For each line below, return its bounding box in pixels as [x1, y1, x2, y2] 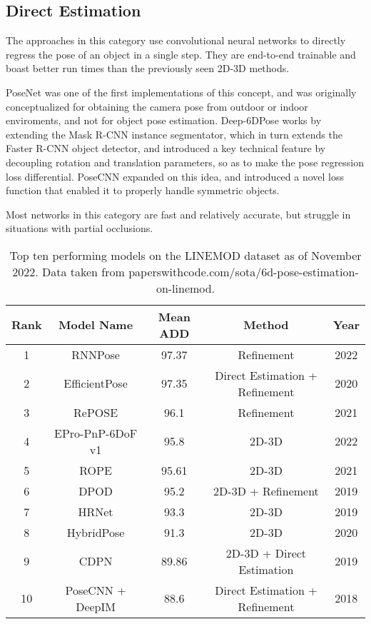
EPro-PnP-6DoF [54, 424, 138, 441]
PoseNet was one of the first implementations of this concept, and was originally [6, 84, 357, 99]
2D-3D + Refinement [213, 482, 319, 499]
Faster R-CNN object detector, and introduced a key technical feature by [6, 141, 326, 156]
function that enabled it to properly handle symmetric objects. [6, 183, 280, 198]
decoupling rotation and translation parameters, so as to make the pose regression [6, 154, 365, 169]
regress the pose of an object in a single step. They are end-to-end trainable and [6, 46, 356, 61]
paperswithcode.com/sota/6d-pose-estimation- [128, 263, 359, 280]
